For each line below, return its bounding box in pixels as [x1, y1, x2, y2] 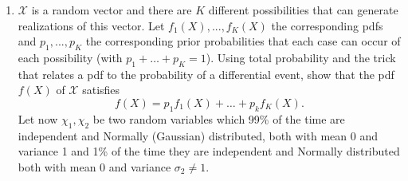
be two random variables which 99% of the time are [92, 110, 345, 127]
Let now [18, 110, 58, 127]
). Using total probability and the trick [206, 49, 396, 65]
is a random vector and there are [31, 2, 192, 18]
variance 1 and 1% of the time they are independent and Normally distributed [18, 143, 400, 159]
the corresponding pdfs [271, 17, 383, 33]
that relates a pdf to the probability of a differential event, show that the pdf [18, 65, 394, 82]
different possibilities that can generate [208, 2, 398, 18]
